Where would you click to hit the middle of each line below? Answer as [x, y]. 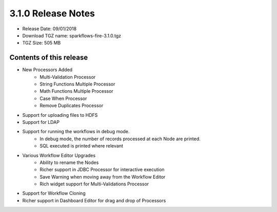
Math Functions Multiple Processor [77, 91]
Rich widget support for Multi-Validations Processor [94, 184]
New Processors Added [47, 70]
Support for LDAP [41, 122]
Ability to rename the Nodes [69, 162]
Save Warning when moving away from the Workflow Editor [103, 177]
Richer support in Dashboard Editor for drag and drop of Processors [94, 200]
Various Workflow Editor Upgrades [59, 155]
